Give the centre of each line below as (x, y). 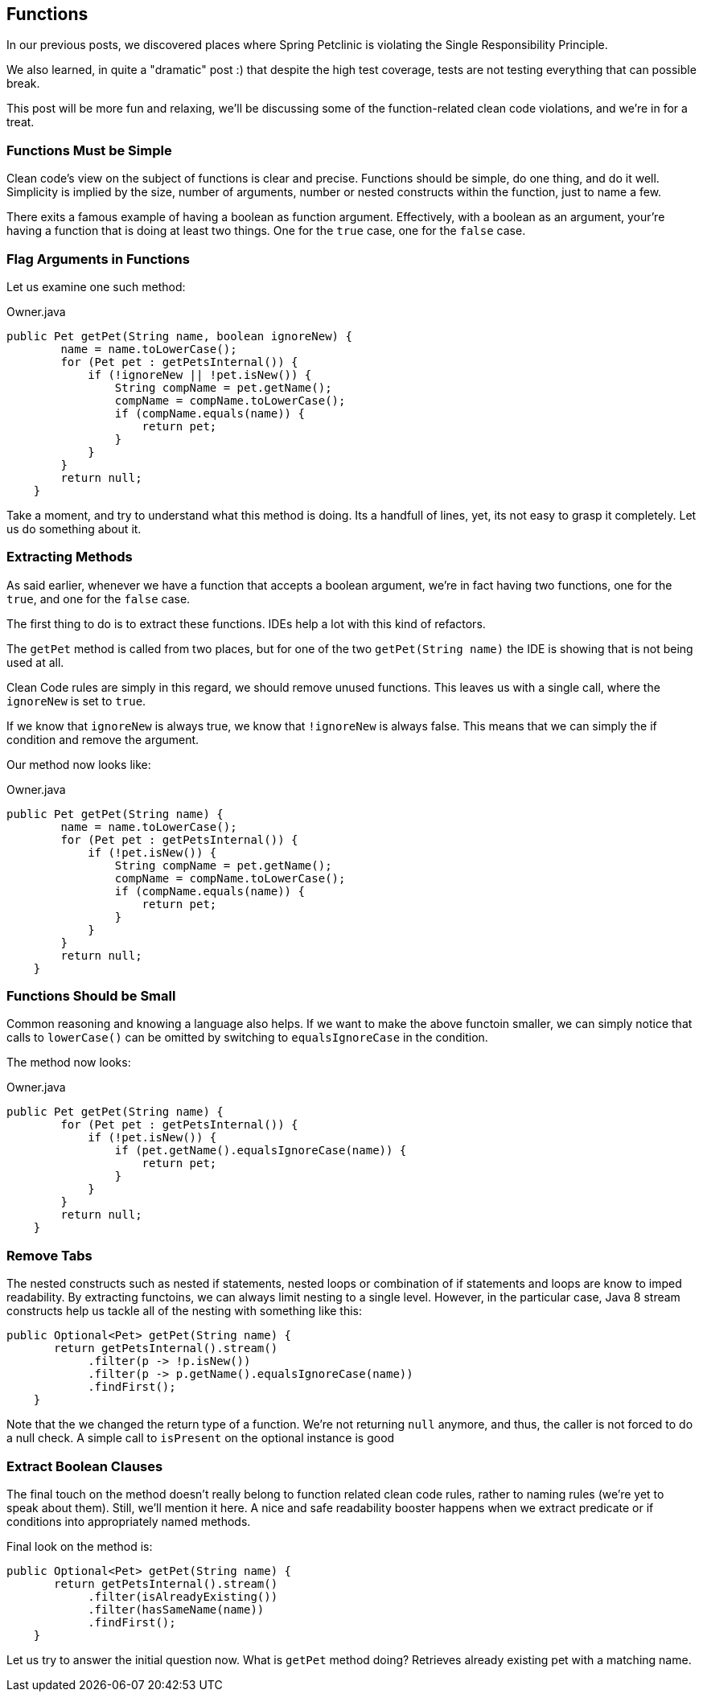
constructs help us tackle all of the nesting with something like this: (185, 1311)
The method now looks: (69, 1063)
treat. (21, 122)
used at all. (35, 662)
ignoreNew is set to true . (76, 701)
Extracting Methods (70, 557)
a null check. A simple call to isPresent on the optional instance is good (201, 1438)
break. (23, 84)
